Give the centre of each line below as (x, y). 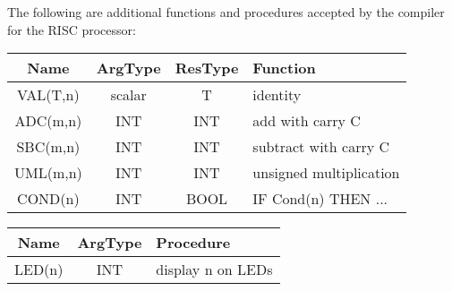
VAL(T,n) (48, 95)
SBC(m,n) (48, 147)
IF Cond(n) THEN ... (320, 199)
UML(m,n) (48, 173)
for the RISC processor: (72, 29)
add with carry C (307, 121)
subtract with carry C (321, 147)
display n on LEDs (214, 270)
